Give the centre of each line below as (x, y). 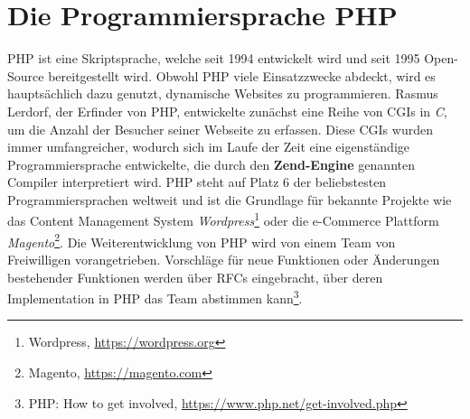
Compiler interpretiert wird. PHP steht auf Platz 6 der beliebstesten (197, 182)
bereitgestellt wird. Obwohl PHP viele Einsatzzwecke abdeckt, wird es (242, 75)
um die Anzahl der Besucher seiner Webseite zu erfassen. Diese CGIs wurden (220, 129)
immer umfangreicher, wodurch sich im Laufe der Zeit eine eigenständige (209, 147)
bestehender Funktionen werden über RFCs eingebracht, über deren (195, 277)
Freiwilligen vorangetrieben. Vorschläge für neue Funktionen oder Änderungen (224, 259)
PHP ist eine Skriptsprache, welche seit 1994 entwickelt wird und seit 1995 (214, 58)
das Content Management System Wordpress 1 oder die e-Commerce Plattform (223, 219)
